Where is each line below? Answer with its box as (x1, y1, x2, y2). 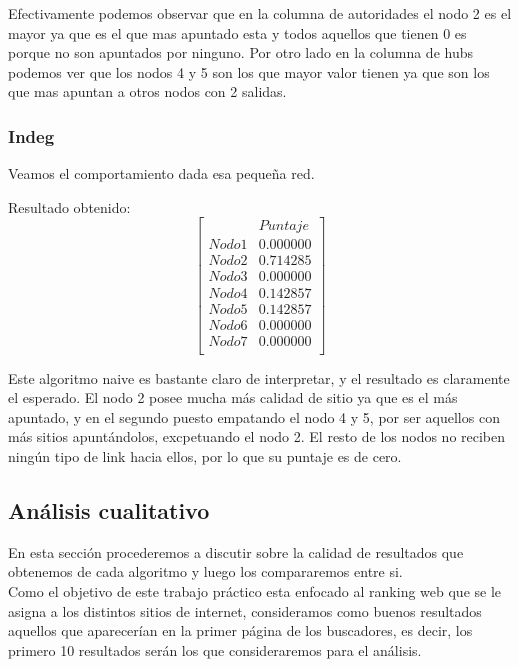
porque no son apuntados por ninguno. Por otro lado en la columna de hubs (8, 42, 473, 63)
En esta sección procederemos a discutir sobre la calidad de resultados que (8, 541, 464, 562)
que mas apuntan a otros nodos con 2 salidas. (8, 81, 287, 102)
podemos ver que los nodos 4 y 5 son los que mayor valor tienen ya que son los (8, 61, 490, 82)
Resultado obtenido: (8, 196, 131, 217)
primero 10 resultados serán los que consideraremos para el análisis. (8, 639, 422, 660)
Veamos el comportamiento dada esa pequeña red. (8, 163, 315, 184)
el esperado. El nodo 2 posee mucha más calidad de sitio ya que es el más (8, 387, 458, 408)
